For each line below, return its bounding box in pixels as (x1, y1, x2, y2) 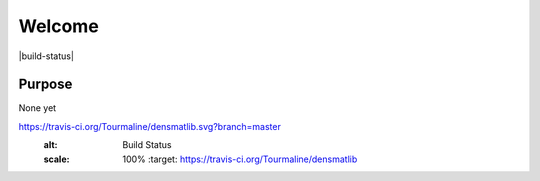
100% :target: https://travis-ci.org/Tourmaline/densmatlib (122, 153, 358, 165)
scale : (43, 153, 70, 165)
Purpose (18, 76, 73, 93)
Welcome (18, 15, 99, 37)
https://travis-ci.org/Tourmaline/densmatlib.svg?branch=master (18, 120, 282, 132)
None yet (18, 102, 57, 114)
